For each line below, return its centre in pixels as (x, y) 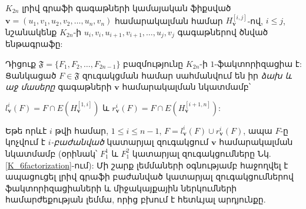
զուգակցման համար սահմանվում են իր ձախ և (187, 75)
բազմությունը (153, 64)
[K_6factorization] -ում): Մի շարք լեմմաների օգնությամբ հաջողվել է (147, 165)
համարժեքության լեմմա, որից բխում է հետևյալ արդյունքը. (136, 199)
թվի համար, (82, 130)
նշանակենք (31, 31)
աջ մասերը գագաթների (59, 87)
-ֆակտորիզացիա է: (258, 64)
